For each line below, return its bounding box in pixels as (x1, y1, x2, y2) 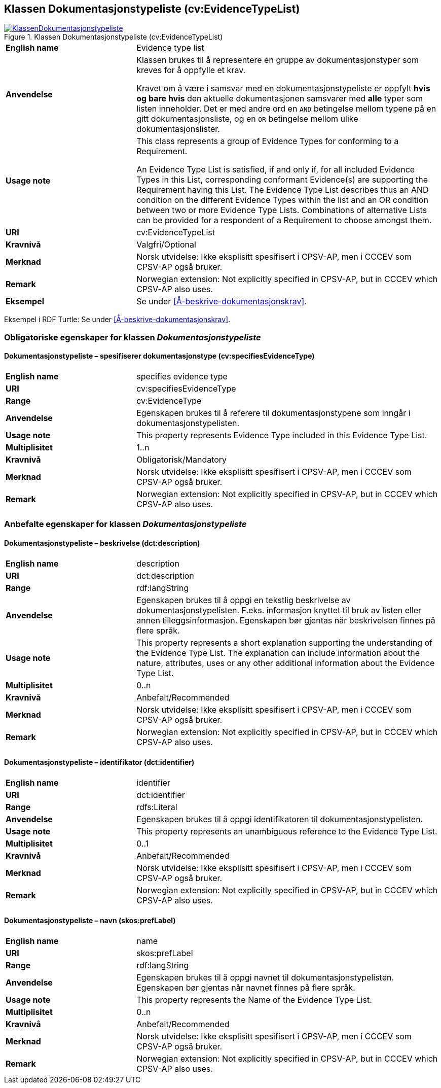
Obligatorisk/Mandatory (136, 454, 227, 465)
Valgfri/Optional (136, 239, 196, 250)
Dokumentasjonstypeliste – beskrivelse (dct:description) (4, 539, 200, 547)
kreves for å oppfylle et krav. (136, 65, 246, 76)
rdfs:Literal (136, 801, 177, 812)
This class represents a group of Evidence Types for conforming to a (136, 136, 399, 147)
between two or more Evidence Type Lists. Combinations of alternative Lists (136, 205, 427, 216)
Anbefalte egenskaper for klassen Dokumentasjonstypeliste (4, 519, 247, 530)
